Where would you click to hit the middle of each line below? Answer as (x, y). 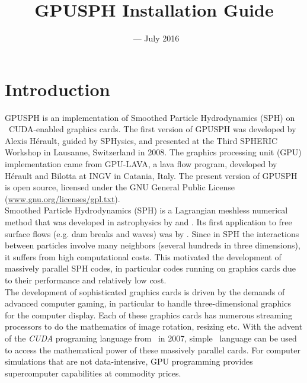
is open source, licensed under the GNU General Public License (120, 187)
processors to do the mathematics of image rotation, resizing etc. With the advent (154, 326)
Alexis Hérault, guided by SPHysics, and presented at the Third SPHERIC (141, 140)
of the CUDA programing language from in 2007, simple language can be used (151, 338)
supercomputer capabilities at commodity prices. (93, 373)
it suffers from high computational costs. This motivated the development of (143, 256)
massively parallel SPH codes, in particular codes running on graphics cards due (150, 268)
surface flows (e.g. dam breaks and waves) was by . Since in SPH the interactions (152, 233)
